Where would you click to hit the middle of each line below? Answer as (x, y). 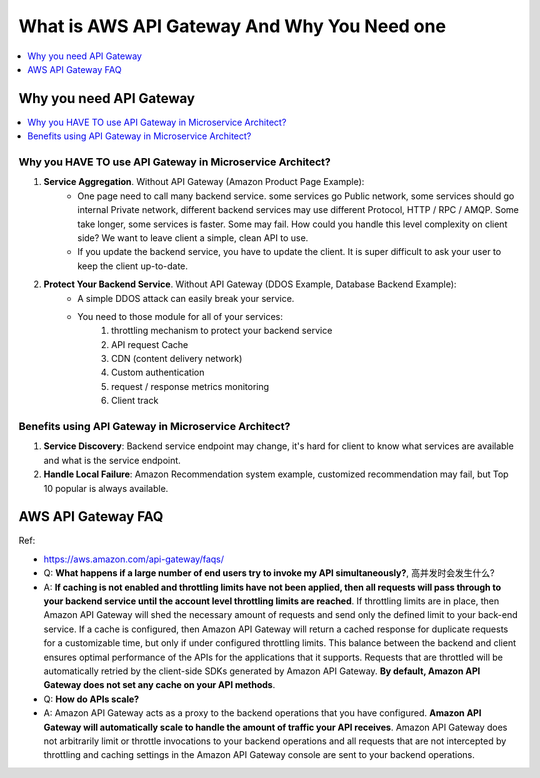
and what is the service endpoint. (112, 460)
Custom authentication (158, 372)
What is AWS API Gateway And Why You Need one (232, 26)
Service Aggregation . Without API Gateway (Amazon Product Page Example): (204, 182)
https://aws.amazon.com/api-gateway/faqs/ (134, 559)
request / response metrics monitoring (190, 386)
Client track (135, 401)
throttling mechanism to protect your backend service (222, 331)
